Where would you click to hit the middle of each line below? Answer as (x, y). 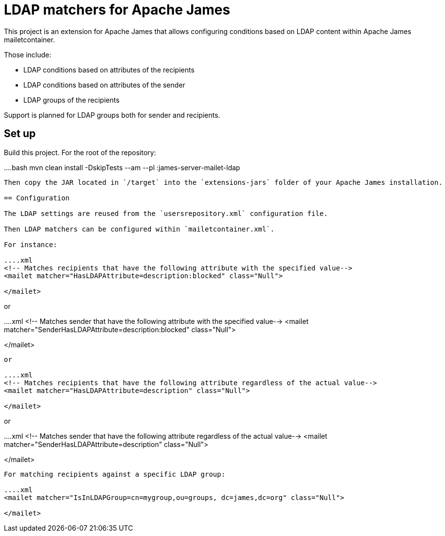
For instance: (31, 244)
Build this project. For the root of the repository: (80, 152)
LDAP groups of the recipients (71, 100)
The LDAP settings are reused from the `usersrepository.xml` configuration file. (166, 213)
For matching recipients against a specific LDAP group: (115, 474)
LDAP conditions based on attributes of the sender (104, 85)
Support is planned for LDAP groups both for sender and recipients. (112, 115)
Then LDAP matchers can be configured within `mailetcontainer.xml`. (139, 229)
